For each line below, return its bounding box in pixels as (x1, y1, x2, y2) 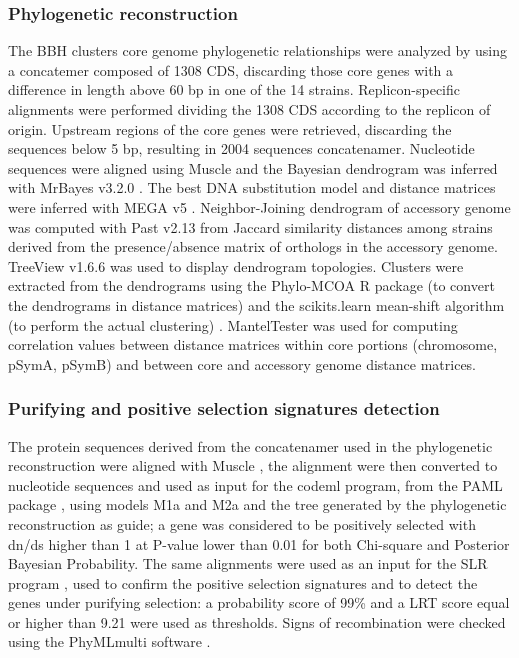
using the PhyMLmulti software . (8, 631, 211, 652)
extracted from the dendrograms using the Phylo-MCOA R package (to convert (8, 275, 495, 296)
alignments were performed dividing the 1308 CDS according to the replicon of (8, 99, 491, 119)
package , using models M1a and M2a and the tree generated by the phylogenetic (8, 494, 507, 515)
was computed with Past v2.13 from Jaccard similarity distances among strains (8, 216, 493, 237)
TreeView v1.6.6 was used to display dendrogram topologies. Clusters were (8, 255, 464, 276)
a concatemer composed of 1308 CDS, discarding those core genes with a (8, 59, 454, 80)
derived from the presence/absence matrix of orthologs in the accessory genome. (8, 236, 498, 257)
